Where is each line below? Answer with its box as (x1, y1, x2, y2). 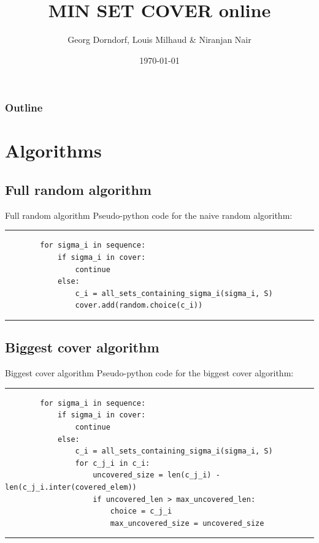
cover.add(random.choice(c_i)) (75, 301, 203, 310)
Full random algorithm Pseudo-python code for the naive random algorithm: (5, 208, 293, 221)
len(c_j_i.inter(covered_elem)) (5, 482, 137, 492)
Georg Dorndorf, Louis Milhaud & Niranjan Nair (67, 33, 252, 46)
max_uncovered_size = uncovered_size (110, 518, 264, 528)
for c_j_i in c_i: (75, 458, 150, 468)
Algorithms (5, 138, 102, 163)
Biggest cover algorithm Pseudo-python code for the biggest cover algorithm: (5, 366, 294, 379)
